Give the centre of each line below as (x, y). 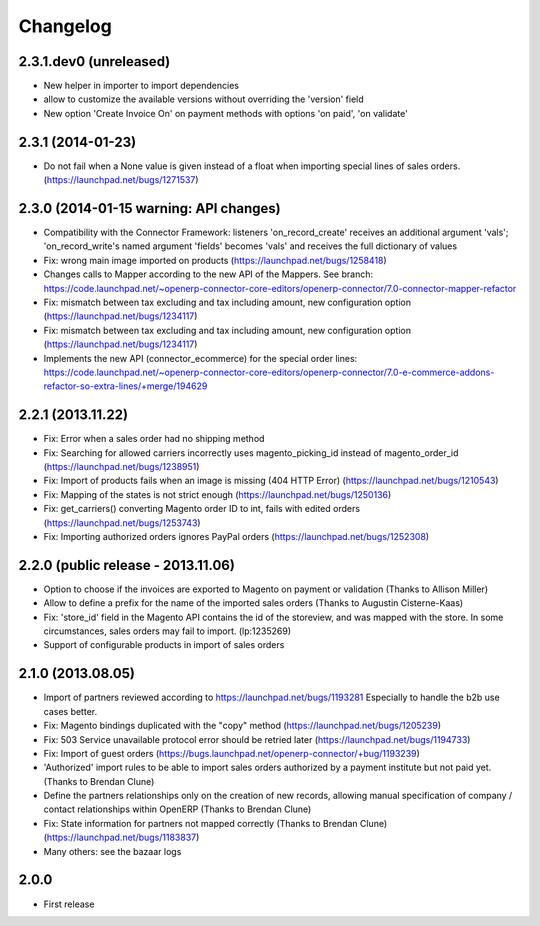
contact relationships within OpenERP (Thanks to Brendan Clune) (177, 809)
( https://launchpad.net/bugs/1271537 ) (121, 180)
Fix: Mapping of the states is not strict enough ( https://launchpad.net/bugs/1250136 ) (217, 494)
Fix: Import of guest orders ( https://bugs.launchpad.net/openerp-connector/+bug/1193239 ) (231, 753)
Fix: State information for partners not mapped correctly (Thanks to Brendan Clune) (215, 823)
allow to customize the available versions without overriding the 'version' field (203, 99)
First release (69, 904)
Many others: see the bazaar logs (112, 851)
